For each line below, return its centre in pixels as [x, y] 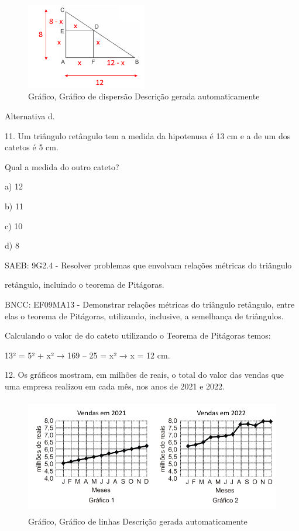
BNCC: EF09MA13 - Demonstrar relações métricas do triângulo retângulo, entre [150, 304]
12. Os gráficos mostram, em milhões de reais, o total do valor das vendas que [145, 375]
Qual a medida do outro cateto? [62, 166]
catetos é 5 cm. [32, 147]
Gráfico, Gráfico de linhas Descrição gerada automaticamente [138, 521]
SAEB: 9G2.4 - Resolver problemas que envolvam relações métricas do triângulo [148, 265]
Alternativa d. [30, 115]
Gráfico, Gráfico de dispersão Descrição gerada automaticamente [144, 96]
